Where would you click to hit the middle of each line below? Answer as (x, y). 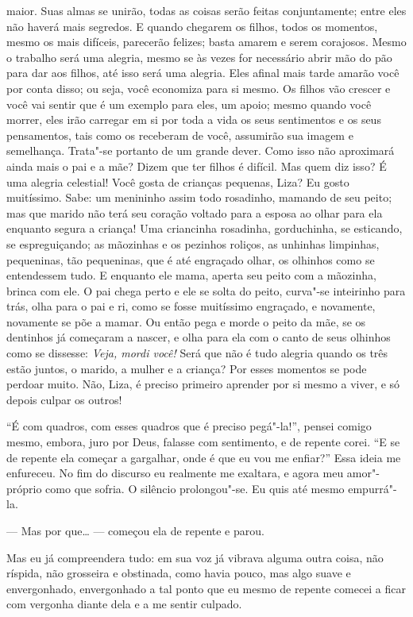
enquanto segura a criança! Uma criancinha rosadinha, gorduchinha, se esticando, (205, 228)
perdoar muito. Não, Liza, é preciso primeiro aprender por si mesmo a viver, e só (203, 384)
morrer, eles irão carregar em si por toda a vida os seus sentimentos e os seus (194, 120)
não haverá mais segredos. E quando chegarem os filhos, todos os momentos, (192, 26)
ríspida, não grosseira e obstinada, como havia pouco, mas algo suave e (179, 573)
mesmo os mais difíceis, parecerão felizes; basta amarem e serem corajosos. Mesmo (206, 42)
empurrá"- (372, 488)
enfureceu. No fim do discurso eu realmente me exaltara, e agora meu (175, 473)
